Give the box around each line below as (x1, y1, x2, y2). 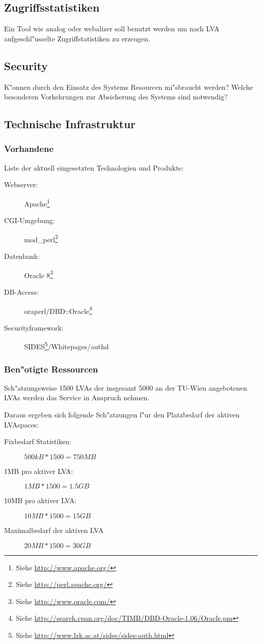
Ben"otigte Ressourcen (4, 362, 98, 375)
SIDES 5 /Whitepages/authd (24, 340, 109, 351)
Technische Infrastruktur (4, 116, 136, 132)
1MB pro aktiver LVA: (4, 465, 73, 476)
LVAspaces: (4, 419, 39, 430)
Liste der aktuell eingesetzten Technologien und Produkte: (4, 162, 184, 173)
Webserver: (4, 179, 38, 190)
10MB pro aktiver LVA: (4, 495, 77, 506)
